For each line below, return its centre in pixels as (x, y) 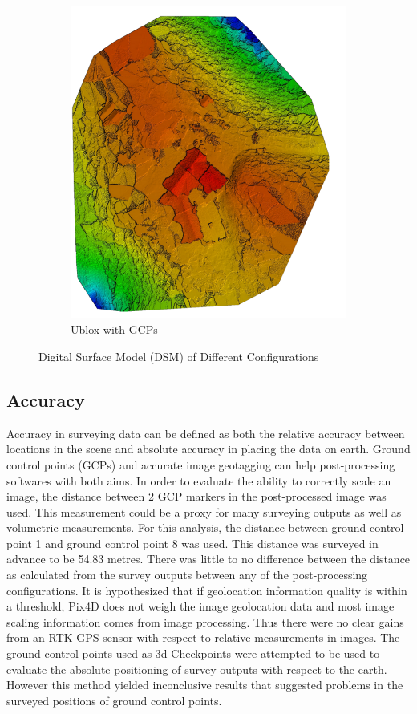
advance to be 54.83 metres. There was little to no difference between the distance (208, 559)
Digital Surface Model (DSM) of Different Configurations (179, 356)
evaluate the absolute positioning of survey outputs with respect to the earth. (197, 669)
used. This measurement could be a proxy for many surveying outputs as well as (204, 511)
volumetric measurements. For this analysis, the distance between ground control (205, 527)
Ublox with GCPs (114, 329)
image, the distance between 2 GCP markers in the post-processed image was (196, 496)
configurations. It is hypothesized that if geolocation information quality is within (207, 590)
